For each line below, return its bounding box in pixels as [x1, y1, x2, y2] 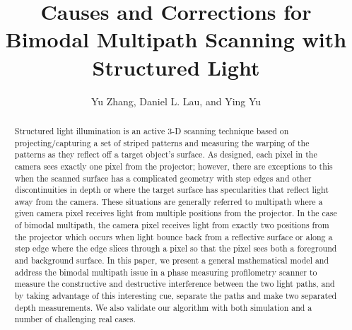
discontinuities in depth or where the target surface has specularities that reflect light [14, 184, 329, 196]
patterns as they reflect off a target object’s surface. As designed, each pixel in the [14, 148, 317, 160]
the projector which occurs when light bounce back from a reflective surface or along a [14, 230, 333, 242]
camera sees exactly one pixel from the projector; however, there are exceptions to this [14, 160, 333, 172]
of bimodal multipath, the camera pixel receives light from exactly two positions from [14, 219, 329, 231]
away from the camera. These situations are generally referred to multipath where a [14, 195, 323, 207]
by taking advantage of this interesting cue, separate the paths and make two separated [14, 290, 337, 302]
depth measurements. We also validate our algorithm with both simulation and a [14, 301, 312, 313]
